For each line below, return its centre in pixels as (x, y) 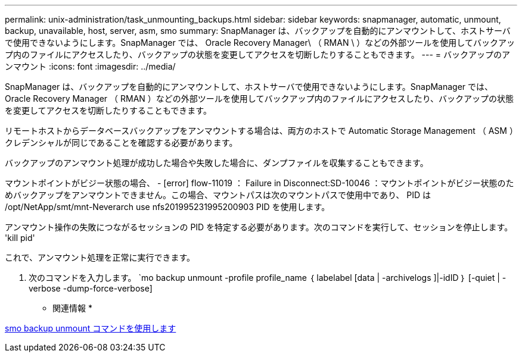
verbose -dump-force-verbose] (91, 288)
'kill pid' (20, 238)
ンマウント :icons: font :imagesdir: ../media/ (90, 66)
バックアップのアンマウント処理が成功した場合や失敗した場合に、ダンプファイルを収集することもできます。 (217, 163)
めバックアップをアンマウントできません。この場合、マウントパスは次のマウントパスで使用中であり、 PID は (218, 195)
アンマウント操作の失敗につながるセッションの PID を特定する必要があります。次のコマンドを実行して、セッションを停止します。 (259, 227)
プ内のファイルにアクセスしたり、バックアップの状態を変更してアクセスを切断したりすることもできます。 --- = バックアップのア (258, 54)
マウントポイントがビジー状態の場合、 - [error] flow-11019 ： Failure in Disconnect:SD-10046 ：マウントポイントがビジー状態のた (260, 183)
